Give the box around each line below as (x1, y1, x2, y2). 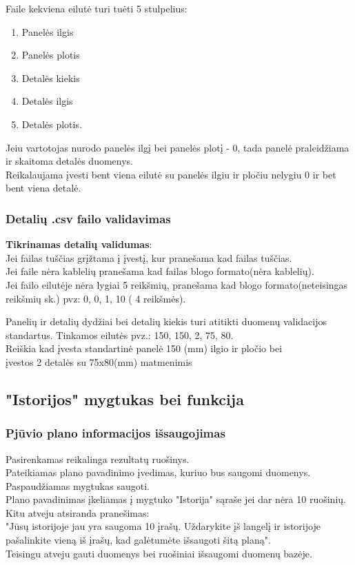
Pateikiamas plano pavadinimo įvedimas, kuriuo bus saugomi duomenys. (6, 465, 311, 480)
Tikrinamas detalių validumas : (6, 237, 152, 251)
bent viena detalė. (6, 181, 81, 195)
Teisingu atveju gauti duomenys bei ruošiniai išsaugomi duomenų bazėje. (6, 546, 312, 560)
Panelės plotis (21, 48, 80, 62)
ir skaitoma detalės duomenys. (6, 154, 133, 168)
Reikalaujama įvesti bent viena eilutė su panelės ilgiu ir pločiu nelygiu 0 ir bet (6, 167, 336, 181)
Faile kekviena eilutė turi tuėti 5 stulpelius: (6, 1, 187, 15)
